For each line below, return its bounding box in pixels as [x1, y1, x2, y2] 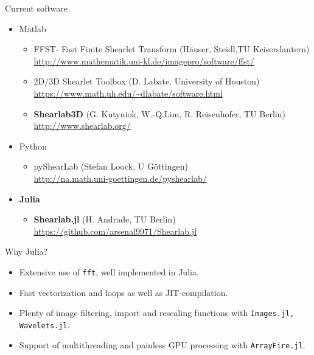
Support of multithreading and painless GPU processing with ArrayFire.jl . [19, 339, 305, 351]
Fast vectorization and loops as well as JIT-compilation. [19, 286, 228, 298]
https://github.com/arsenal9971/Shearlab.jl [33, 224, 197, 237]
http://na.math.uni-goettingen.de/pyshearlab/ [33, 171, 207, 184]
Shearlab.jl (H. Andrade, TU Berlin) [33, 213, 176, 226]
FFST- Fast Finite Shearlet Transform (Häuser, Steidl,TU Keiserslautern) [33, 43, 310, 55]
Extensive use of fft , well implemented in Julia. [19, 265, 199, 278]
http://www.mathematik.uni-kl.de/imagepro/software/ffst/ [33, 54, 254, 67]
